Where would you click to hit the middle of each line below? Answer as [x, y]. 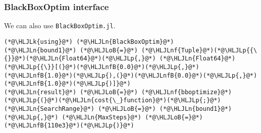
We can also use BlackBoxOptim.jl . [60, 25]
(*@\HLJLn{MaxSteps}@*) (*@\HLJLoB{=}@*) [132, 117]
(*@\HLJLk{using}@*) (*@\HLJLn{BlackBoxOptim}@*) [89, 42]
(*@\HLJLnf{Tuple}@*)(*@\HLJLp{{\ [199, 50]
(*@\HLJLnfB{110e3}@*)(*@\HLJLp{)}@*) [69, 126]
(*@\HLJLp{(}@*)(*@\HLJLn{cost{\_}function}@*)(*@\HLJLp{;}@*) [113, 101]
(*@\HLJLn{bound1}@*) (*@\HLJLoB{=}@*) [71, 50]
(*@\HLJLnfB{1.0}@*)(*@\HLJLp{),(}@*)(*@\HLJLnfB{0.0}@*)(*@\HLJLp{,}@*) [131, 75]
